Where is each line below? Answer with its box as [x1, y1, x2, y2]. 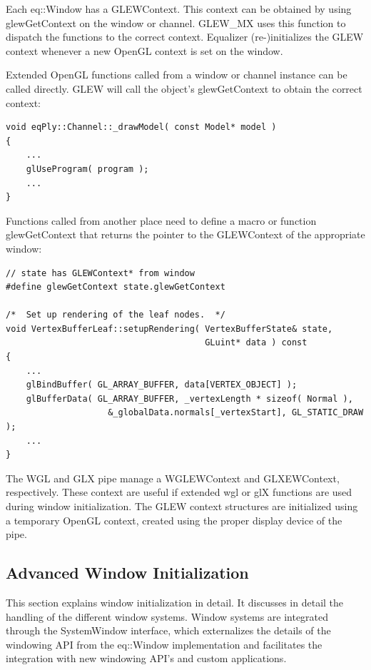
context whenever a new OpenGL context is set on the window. [6, 43, 283, 58]
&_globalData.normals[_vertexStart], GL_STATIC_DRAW [108, 407, 364, 418]
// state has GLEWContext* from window [6, 268, 195, 278]
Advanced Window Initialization [6, 562, 249, 584]
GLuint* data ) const [205, 337, 308, 348]
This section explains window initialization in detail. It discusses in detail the [6, 594, 344, 609]
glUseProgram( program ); [26, 163, 149, 174]
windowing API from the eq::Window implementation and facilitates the [6, 636, 322, 651]
